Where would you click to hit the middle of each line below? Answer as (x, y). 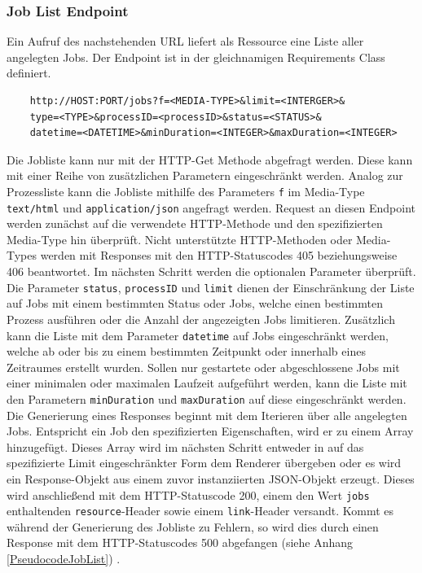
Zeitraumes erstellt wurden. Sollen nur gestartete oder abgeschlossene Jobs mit (203, 367)
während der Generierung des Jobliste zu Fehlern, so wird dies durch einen (193, 526)
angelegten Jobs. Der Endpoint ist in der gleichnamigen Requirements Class (196, 57)
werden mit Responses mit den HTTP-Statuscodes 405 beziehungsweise (219, 255)
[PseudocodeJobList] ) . (64, 559)
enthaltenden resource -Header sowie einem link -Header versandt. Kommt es (200, 511)
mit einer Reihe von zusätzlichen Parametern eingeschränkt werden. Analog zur (205, 175)
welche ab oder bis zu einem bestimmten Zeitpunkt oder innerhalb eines (186, 351)
